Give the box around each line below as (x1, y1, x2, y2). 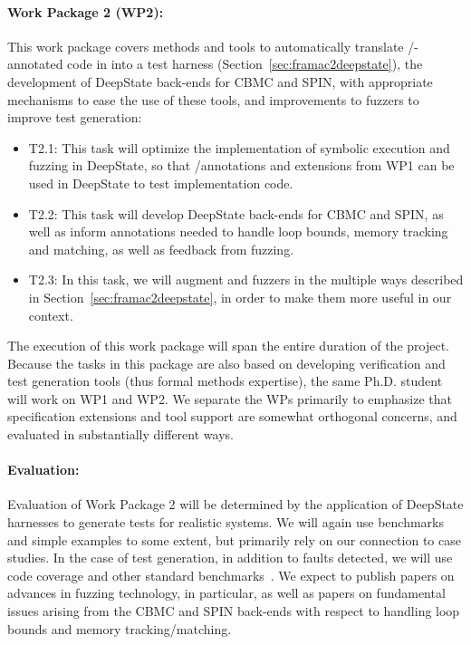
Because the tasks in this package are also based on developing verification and (7, 353, 446, 372)
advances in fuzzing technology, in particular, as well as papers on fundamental (7, 583, 446, 602)
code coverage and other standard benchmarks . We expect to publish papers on (7, 565, 455, 584)
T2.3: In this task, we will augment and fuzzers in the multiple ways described (28, 270, 464, 289)
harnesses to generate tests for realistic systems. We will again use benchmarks (7, 513, 445, 532)
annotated (7, 54, 63, 73)
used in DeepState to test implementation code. (28, 173, 293, 192)
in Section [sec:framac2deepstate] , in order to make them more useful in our (28, 287, 452, 306)
